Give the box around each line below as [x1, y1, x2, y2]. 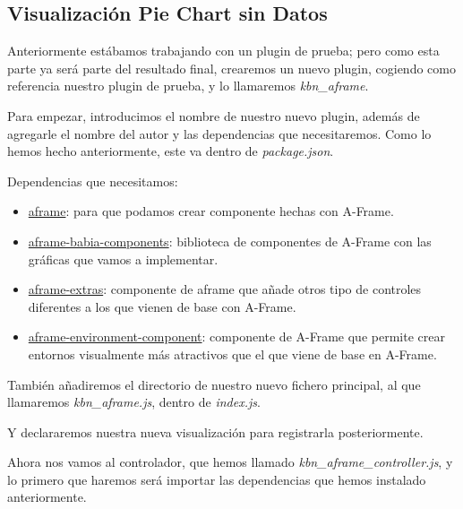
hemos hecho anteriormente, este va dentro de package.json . [7, 142, 334, 160]
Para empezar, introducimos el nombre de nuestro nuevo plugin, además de [7, 106, 420, 125]
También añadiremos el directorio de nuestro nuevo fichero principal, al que [7, 375, 421, 393]
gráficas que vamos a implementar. [28, 249, 219, 268]
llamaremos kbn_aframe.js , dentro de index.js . [7, 393, 261, 411]
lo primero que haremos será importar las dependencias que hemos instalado [7, 470, 426, 488]
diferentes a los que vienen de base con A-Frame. [28, 297, 296, 315]
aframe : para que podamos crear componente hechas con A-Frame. [28, 202, 394, 220]
